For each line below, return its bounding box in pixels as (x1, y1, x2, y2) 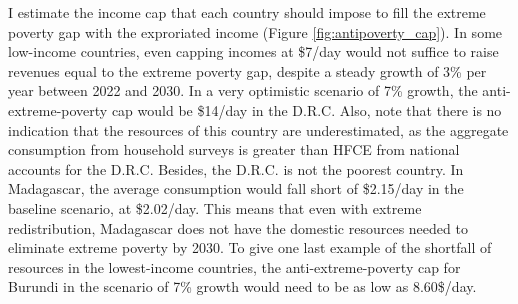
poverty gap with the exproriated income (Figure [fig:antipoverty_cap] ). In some (8, 21, 503, 42)
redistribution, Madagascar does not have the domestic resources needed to (8, 217, 468, 238)
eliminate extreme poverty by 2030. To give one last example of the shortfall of (8, 237, 492, 258)
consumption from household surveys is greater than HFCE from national (8, 139, 460, 160)
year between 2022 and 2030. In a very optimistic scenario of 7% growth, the (8, 80, 478, 101)
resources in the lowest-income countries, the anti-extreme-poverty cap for (8, 256, 461, 277)
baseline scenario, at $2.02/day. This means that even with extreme (8, 197, 422, 218)
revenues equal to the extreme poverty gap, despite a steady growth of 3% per (8, 60, 487, 81)
